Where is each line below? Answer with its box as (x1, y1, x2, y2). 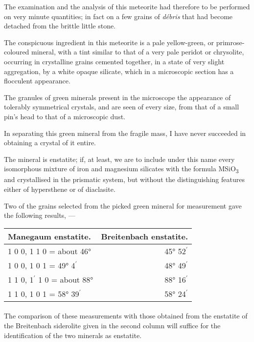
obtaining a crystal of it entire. (4, 137, 96, 148)
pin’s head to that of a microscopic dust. (4, 111, 125, 121)
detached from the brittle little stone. (4, 21, 116, 31)
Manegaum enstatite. (8, 230, 91, 242)
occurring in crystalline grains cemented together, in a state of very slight (4, 56, 225, 66)
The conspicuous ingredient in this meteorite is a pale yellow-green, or (4, 37, 214, 47)
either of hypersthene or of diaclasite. (4, 184, 115, 194)
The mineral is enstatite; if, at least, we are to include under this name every (4, 154, 235, 164)
